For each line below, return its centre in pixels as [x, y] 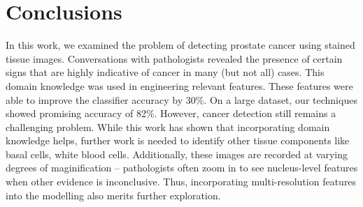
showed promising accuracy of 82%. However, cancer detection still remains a [171, 113]
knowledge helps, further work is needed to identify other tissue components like [178, 140]
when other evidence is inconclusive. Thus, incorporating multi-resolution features [181, 182]
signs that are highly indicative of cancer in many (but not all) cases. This [165, 72]
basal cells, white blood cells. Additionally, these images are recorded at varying [177, 154]
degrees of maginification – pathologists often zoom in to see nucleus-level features [182, 168]
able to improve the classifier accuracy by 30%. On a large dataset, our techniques [181, 99]
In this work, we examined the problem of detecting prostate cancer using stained [180, 45]
